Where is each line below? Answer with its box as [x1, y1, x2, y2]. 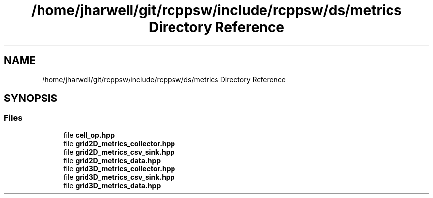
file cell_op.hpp [63, 131, 115, 139]
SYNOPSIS [4, 92, 58, 105]
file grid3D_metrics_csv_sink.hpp [63, 172, 175, 181]
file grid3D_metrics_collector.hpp [63, 164, 175, 173]
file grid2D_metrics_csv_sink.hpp [63, 147, 175, 156]
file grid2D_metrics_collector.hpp [63, 139, 175, 148]
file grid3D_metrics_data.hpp [63, 181, 161, 190]
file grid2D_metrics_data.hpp [63, 156, 161, 165]
